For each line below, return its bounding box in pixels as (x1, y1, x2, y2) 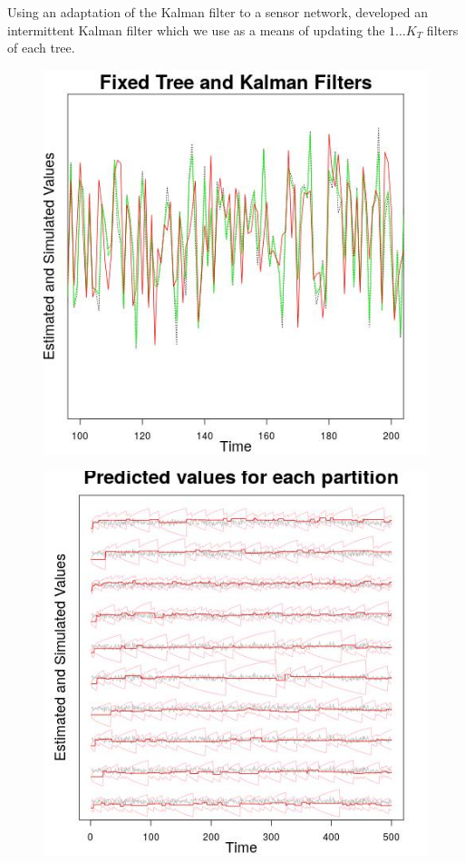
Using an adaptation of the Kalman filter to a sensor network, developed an (7, 3, 428, 21)
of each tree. (7, 38, 75, 57)
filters (426, 20, 459, 39)
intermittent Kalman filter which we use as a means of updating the (7, 20, 385, 39)
